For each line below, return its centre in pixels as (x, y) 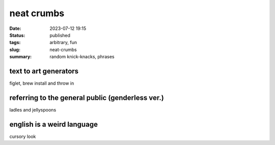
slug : (15, 49)
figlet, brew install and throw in (42, 83)
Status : (17, 35)
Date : (15, 28)
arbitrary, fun (63, 43)
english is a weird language (53, 124)
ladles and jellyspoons (33, 110)
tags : (15, 43)
